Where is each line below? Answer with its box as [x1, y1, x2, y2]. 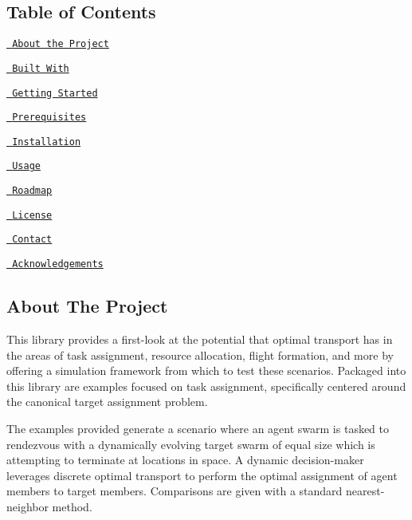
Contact [12, 234, 53, 246]
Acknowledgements [12, 258, 104, 270]
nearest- [346, 483, 385, 499]
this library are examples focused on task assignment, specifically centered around [6, 377, 406, 394]
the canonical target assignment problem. [6, 393, 208, 410]
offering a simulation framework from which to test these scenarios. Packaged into [6, 362, 406, 379]
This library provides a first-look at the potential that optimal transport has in [6, 330, 393, 347]
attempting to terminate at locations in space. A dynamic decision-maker [6, 451, 364, 468]
